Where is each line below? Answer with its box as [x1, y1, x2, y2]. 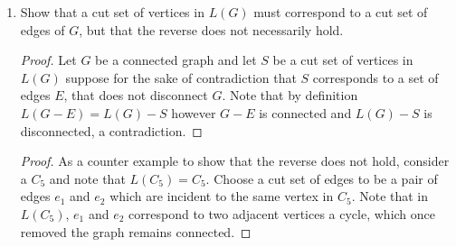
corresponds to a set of [312, 68, 439, 87]
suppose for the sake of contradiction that [65, 68, 297, 87]
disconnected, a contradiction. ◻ [20, 121, 203, 140]
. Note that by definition [222, 86, 358, 105]
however [171, 103, 216, 122]
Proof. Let [20, 50, 77, 69]
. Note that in [351, 187, 429, 206]
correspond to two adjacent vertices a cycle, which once [128, 204, 436, 223]
